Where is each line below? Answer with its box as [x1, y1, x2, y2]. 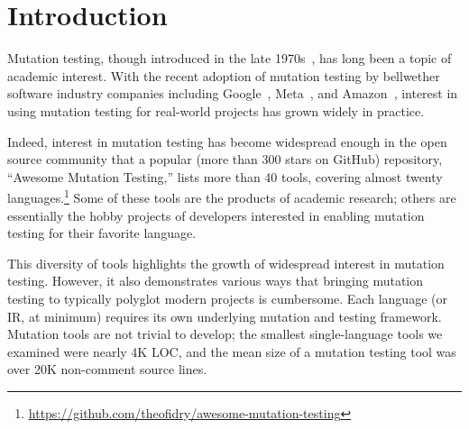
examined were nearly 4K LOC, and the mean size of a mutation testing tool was [7, 342, 456, 361]
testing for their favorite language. [7, 224, 197, 242]
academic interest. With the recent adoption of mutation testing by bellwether [7, 66, 440, 85]
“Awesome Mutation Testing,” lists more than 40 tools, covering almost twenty [7, 167, 443, 186]
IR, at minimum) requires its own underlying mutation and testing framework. [7, 306, 442, 325]
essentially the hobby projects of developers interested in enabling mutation [7, 205, 425, 224]
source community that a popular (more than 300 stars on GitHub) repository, [7, 150, 443, 169]
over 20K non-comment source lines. [7, 360, 207, 379]
